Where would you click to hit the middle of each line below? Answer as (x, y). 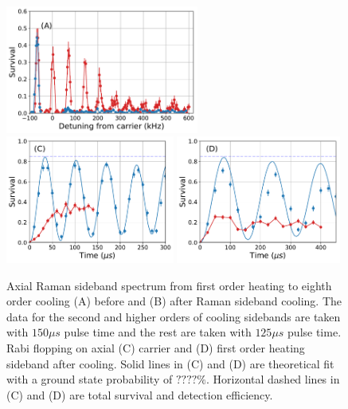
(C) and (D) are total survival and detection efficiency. (140, 394)
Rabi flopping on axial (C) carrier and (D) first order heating (156, 348)
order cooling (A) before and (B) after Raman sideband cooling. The (174, 301)
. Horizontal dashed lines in (273, 379)
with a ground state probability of (90, 379)
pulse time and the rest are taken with (158, 332)
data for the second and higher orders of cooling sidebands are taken (174, 316)
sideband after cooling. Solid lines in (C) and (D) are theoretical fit (170, 363)
